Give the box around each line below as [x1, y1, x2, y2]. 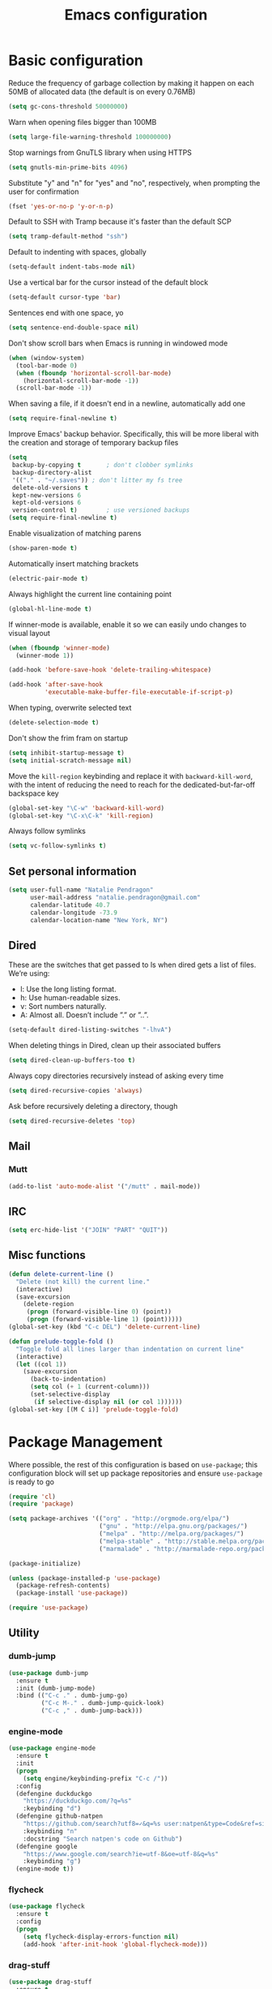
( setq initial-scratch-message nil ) [8, 756, 132, 764]
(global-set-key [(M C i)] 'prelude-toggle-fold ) [8, 1405, 180, 1413]
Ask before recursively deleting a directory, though [8, 1101, 178, 1110]
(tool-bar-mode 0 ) [15, 361, 79, 370]
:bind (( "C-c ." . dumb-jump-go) [15, 1691, 129, 1700]
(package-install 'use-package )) [15, 1589, 129, 1597]
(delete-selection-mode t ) [8, 719, 100, 727]
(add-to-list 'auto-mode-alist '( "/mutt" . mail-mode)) [8, 1182, 201, 1190]
